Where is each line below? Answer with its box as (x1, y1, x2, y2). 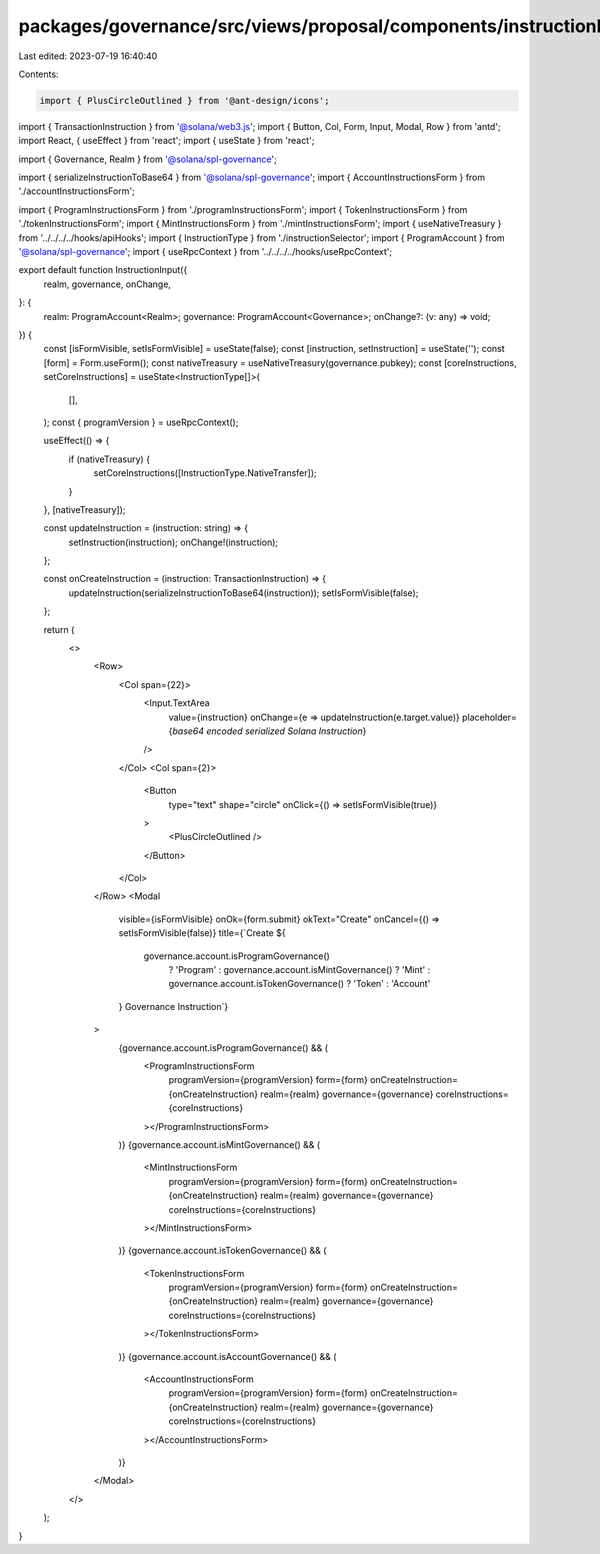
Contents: (18, 68, 59, 80)
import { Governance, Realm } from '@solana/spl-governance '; (18, 153, 277, 165)
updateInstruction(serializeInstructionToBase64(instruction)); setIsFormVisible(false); (68, 586, 419, 599)
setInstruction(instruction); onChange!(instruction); (68, 536, 279, 548)
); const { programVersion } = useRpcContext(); (43, 416, 239, 428)
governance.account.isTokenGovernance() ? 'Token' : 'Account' (168, 978, 431, 990)
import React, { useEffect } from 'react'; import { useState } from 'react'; (18, 135, 315, 147)
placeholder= (461, 711, 517, 723)
